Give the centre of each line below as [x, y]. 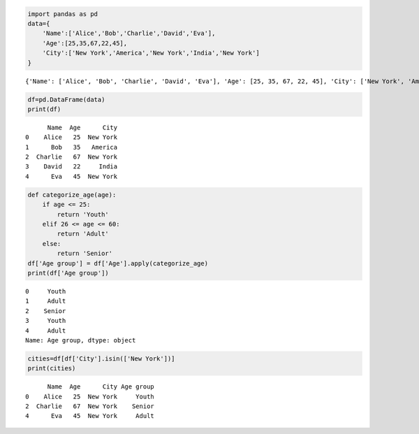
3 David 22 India [72, 167]
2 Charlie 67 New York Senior [90, 406]
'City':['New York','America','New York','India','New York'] [151, 53]
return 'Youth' [83, 214]
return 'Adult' [83, 234]
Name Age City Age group [101, 387]
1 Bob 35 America [72, 147]
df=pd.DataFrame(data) [66, 99]
